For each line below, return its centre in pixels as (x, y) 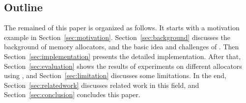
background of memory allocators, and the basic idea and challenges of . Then (122, 47)
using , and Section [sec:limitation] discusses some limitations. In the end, (115, 75)
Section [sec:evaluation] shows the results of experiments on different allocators (123, 66)
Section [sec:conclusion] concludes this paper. (72, 94)
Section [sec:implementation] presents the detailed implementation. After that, (123, 56)
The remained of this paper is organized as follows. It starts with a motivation (122, 28)
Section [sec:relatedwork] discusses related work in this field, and (102, 85)
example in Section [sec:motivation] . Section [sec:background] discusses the (117, 37)
